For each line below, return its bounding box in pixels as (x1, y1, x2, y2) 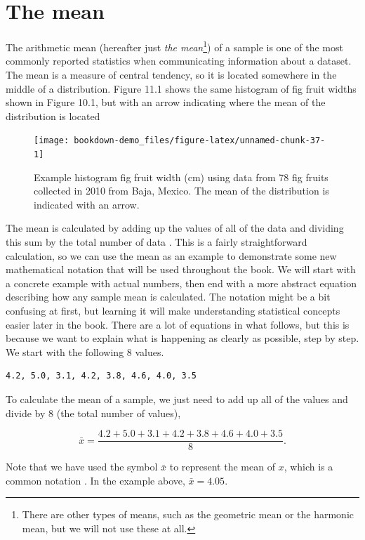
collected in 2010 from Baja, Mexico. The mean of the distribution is (34, 183, 329, 198)
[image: (34, 136, 69, 146)
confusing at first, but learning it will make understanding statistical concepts (6, 303, 340, 317)
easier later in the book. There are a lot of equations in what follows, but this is (6, 317, 350, 331)
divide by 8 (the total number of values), (6, 405, 181, 420)
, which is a (284, 459, 333, 474)
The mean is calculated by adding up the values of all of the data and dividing (6, 220, 344, 235)
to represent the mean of (169, 459, 275, 474)
